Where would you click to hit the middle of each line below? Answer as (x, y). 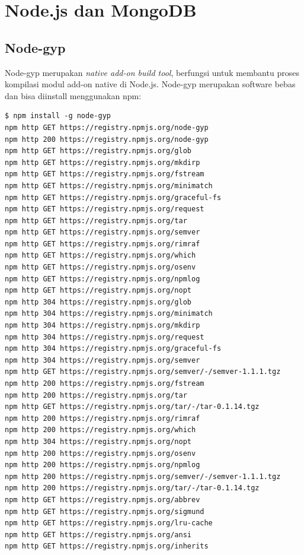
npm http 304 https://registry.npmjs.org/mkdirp (103, 326)
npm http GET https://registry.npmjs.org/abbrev (103, 500)
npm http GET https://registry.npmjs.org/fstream (105, 174)
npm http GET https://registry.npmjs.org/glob (98, 151)
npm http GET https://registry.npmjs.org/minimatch (109, 185)
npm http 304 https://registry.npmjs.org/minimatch (109, 314)
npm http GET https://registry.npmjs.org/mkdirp (103, 162)
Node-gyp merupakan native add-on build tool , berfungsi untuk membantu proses (152, 72)
